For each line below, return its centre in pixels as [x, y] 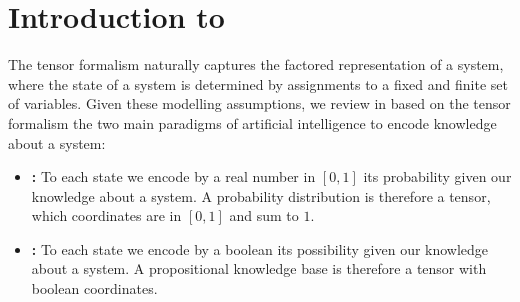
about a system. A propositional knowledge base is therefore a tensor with [259, 268]
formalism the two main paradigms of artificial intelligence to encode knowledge [252, 122]
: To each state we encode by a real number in [173, 176]
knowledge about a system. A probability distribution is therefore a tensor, [261, 195]
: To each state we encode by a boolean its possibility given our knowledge [260, 248]
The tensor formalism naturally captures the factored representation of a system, [256, 64]
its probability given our [437, 176]
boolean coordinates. [94, 288]
